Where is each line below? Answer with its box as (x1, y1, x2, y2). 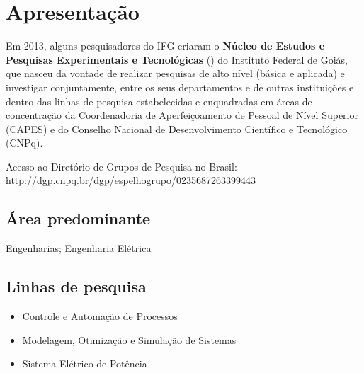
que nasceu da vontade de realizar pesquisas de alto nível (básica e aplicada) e (6, 66, 345, 81)
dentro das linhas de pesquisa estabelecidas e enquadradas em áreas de (6, 93, 312, 108)
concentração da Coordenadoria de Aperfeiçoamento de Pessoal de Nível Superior (6, 108, 358, 122)
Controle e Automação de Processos (22, 309, 178, 323)
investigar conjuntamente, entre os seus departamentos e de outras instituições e (6, 79, 354, 94)
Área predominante (6, 207, 151, 229)
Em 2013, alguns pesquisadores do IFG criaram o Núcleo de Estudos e (6, 38, 325, 53)
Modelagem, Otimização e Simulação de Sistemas (22, 332, 237, 347)
